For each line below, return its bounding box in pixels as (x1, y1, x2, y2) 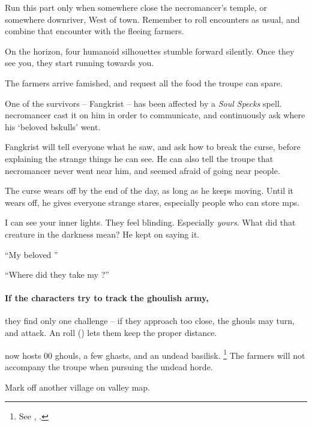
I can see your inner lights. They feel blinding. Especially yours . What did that (5, 216, 296, 229)
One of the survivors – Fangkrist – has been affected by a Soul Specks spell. (5, 97, 282, 109)
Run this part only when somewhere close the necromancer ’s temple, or (5, 1, 267, 13)
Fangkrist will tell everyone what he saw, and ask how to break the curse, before (5, 140, 301, 153)
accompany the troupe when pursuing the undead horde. (5, 360, 213, 373)
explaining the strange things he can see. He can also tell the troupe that (5, 152, 274, 164)
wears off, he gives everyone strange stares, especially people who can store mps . (5, 196, 300, 208)
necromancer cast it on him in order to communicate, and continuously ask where (5, 109, 305, 121)
